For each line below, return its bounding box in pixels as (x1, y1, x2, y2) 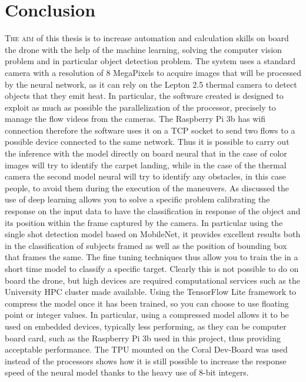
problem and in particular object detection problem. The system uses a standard (5, 55, 296, 67)
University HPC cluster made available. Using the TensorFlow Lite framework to (5, 285, 297, 298)
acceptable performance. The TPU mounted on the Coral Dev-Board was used (5, 343, 288, 356)
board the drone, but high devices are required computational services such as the (5, 274, 300, 286)
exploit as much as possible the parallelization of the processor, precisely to (5, 101, 276, 113)
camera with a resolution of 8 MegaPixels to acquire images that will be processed (5, 66, 301, 78)
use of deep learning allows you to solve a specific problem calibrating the (5, 193, 270, 205)
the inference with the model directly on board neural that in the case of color (5, 147, 287, 160)
